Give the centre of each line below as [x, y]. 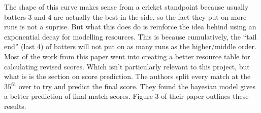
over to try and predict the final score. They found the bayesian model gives [137, 86]
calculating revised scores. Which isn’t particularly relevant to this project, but [127, 66]
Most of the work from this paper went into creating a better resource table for [127, 56]
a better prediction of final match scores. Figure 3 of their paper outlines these [126, 96]
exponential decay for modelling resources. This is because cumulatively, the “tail [130, 36]
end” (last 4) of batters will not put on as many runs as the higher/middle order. [130, 46]
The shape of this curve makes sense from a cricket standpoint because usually [126, 7]
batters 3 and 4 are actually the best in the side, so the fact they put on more [125, 16]
